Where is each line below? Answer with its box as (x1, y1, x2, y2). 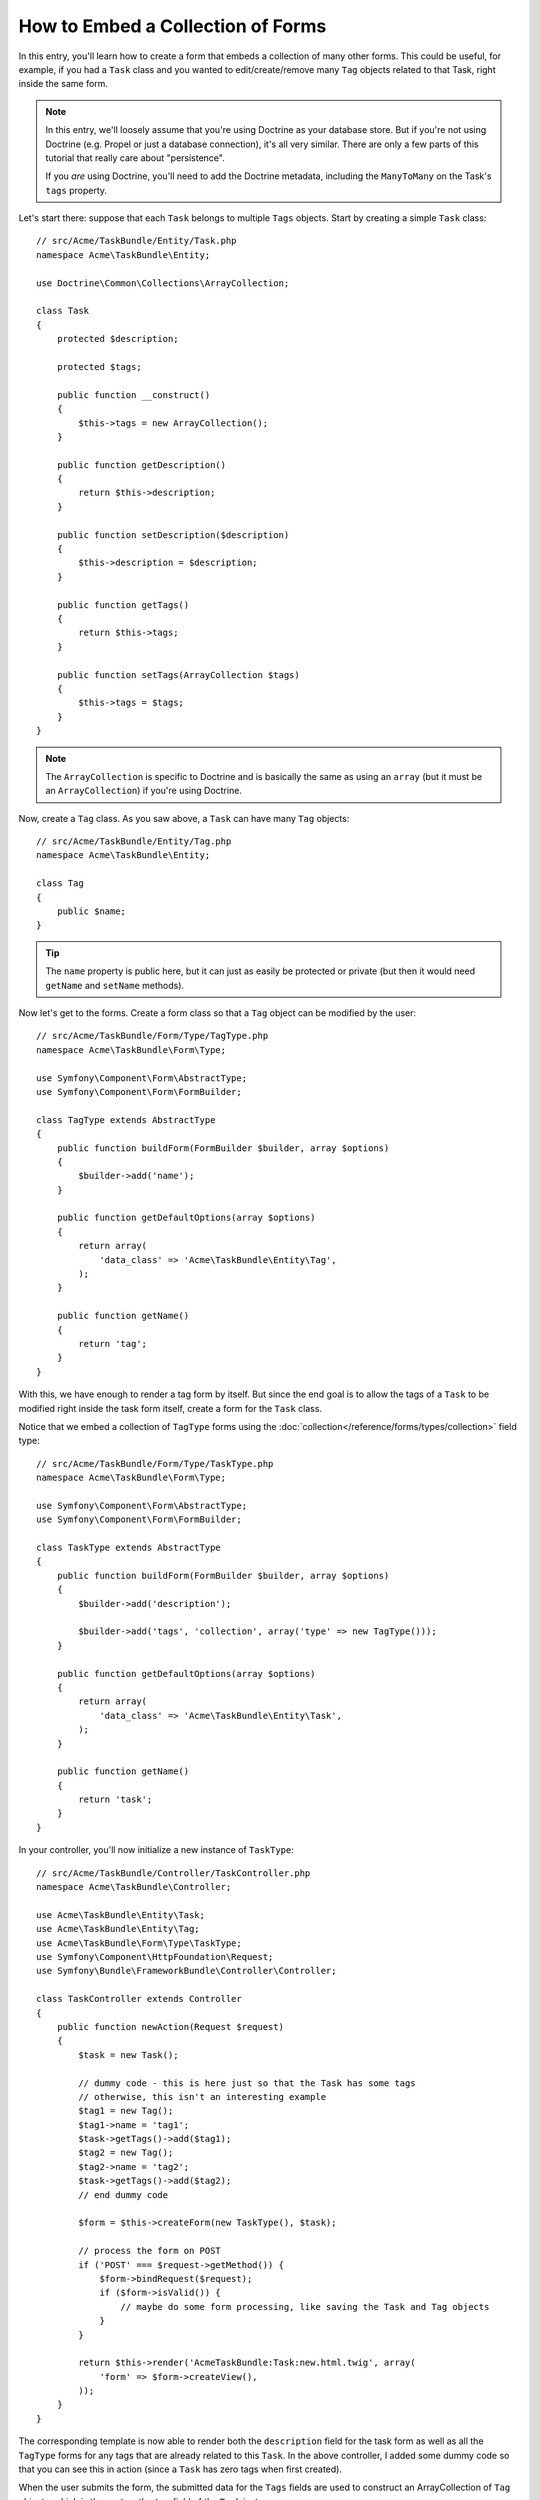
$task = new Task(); (78, 2049, 179, 2060)
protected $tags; (56, 361, 142, 372)
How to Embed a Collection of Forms (18, 15, 327, 37)
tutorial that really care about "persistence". (45, 151, 225, 164)
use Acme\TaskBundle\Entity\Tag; (36, 1923, 200, 1935)
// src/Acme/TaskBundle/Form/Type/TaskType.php (36, 1458, 274, 1469)
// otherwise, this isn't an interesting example (78, 2091, 327, 2102)
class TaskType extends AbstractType (36, 1542, 222, 1554)
